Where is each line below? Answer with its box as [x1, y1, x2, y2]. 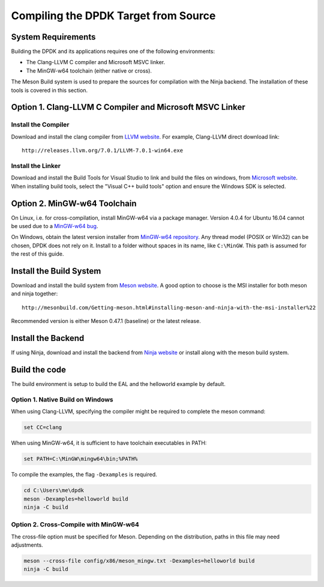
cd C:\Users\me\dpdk [23, 487, 84, 494]
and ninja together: [11, 290, 58, 297]
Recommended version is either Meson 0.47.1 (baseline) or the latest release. [11, 318, 201, 325]
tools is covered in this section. [11, 86, 88, 94]
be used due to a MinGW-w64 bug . [11, 223, 98, 229]
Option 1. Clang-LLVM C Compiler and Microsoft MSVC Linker [11, 102, 245, 112]
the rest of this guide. [11, 250, 64, 257]
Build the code [11, 364, 66, 375]
